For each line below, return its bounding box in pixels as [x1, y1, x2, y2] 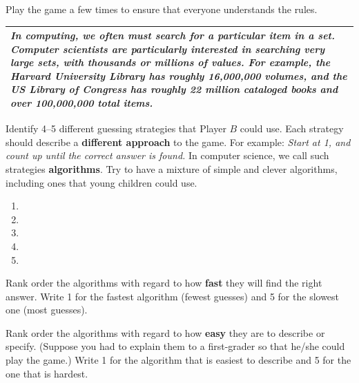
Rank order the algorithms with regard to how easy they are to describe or [6, 325, 325, 340]
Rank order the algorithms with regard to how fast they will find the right [6, 276, 322, 290]
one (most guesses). [6, 302, 88, 317]
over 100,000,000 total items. [10, 96, 153, 110]
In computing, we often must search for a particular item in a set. [10, 28, 335, 43]
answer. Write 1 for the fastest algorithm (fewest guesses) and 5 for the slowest [6, 289, 340, 303]
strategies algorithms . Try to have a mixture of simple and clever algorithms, [6, 161, 338, 176]
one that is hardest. [6, 366, 88, 380]
